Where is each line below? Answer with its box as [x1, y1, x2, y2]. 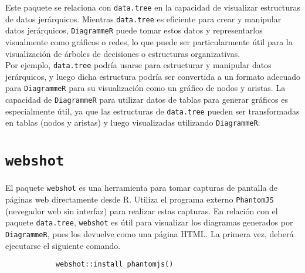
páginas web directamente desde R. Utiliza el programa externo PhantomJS [5, 193, 274, 205]
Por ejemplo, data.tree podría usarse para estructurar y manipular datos [5, 59, 272, 71]
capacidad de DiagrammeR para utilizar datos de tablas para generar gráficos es [5, 93, 289, 106]
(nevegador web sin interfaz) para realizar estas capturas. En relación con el [5, 204, 278, 217]
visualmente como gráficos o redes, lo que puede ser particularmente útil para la [5, 35, 293, 48]
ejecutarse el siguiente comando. [5, 239, 121, 251]
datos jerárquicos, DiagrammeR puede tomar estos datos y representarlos [5, 24, 263, 36]
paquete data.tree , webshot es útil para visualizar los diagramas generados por [5, 216, 293, 228]
